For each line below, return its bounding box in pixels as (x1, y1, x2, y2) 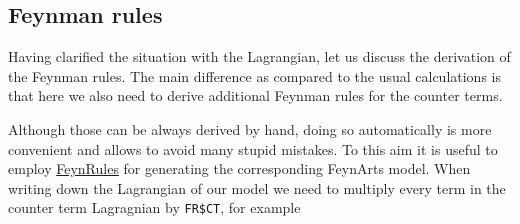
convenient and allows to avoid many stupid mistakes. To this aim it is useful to (8, 138, 498, 159)
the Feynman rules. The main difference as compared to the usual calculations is (8, 65, 501, 86)
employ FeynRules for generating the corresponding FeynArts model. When (8, 158, 471, 179)
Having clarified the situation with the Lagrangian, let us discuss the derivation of (8, 46, 511, 67)
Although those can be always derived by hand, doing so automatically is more (8, 118, 492, 139)
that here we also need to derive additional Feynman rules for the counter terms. (8, 85, 503, 106)
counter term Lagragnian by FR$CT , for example (8, 197, 301, 218)
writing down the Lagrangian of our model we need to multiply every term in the (8, 177, 506, 198)
